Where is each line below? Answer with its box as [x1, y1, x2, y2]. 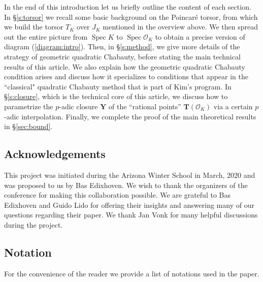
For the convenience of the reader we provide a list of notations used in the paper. [4, 268, 259, 278]
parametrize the [4, 101, 53, 111]
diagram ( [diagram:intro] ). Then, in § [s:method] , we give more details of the [4, 41, 240, 52]
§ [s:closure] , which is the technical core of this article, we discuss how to [4, 91, 228, 102]
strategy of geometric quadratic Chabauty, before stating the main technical [4, 51, 241, 61]
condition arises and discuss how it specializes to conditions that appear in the [4, 71, 248, 82]
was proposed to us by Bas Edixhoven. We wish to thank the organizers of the [4, 179, 248, 190]
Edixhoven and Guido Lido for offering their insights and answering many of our [4, 199, 254, 210]
